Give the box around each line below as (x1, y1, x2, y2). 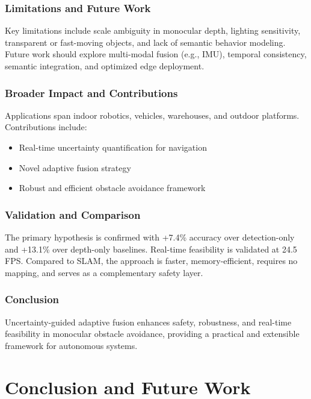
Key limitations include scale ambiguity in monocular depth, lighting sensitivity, (5, 24, 301, 37)
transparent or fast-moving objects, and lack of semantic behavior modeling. (5, 36, 286, 48)
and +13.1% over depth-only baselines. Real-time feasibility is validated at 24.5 (5, 242, 297, 255)
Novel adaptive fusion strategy (19, 161, 131, 174)
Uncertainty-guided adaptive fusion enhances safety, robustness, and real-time (5, 315, 292, 328)
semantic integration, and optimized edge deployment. (5, 60, 205, 72)
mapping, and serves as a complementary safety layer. (5, 266, 203, 278)
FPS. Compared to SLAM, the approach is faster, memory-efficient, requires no (5, 254, 298, 267)
